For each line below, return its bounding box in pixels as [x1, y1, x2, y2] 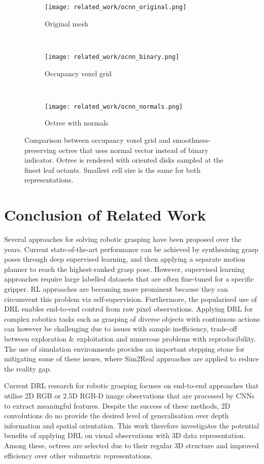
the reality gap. [4, 363, 52, 374]
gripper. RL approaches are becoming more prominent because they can [4, 284, 228, 294]
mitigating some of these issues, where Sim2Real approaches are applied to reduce [4, 353, 259, 364]
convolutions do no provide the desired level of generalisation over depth [4, 410, 229, 421]
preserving [24, 144, 56, 155]
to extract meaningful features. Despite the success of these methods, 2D [4, 400, 230, 411]
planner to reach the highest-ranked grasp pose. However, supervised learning [4, 263, 245, 274]
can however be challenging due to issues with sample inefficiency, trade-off [4, 323, 237, 334]
